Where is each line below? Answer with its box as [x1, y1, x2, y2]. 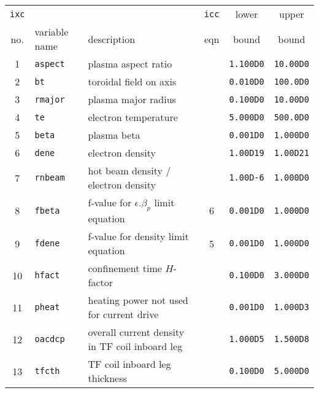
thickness [88, 371, 127, 386]
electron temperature [88, 110, 178, 124]
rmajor [34, 94, 65, 104]
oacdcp [34, 334, 65, 344]
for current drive [88, 307, 159, 322]
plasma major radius [88, 92, 176, 106]
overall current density [88, 325, 185, 340]
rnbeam [34, 173, 65, 182]
